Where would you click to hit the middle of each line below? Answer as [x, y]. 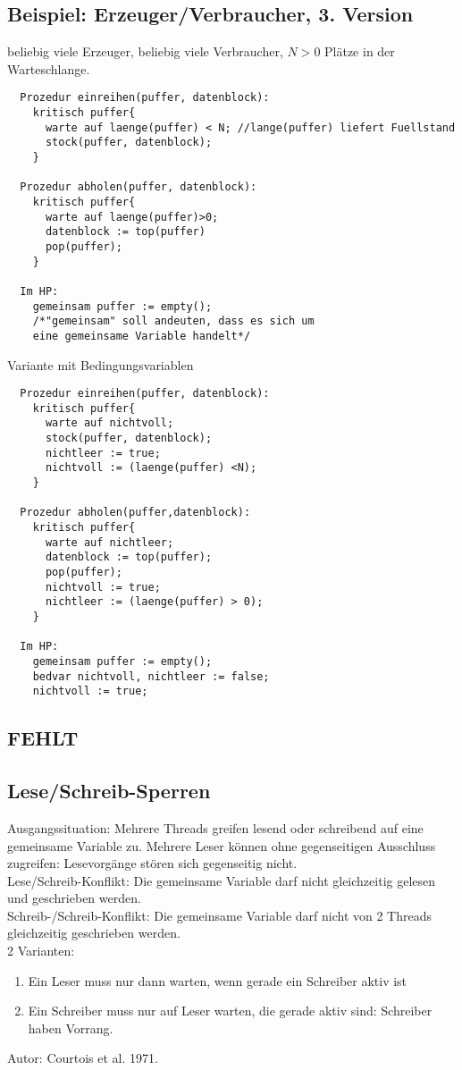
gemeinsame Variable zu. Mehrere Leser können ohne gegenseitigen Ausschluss [222, 845]
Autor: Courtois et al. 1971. [83, 1058]
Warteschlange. [49, 68]
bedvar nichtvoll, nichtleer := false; [151, 676]
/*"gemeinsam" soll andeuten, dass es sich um [173, 321]
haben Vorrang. [71, 1028]
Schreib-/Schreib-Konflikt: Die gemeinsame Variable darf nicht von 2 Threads [220, 915]
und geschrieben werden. [74, 898]
